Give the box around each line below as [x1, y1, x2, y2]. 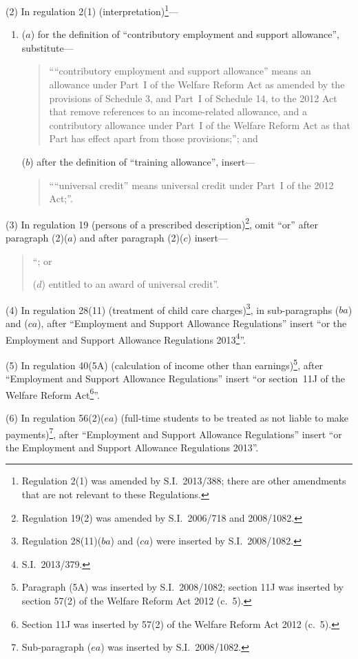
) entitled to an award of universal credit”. [41, 277, 220, 291]
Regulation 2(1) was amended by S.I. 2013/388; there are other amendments [21, 473, 346, 488]
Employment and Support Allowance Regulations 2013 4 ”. [6, 330, 246, 346]
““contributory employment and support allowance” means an [49, 63, 311, 78]
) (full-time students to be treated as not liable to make [114, 411, 349, 424]
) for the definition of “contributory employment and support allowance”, [30, 27, 339, 41]
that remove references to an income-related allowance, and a [49, 104, 307, 119]
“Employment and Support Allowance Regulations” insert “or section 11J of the [6, 371, 345, 386]
